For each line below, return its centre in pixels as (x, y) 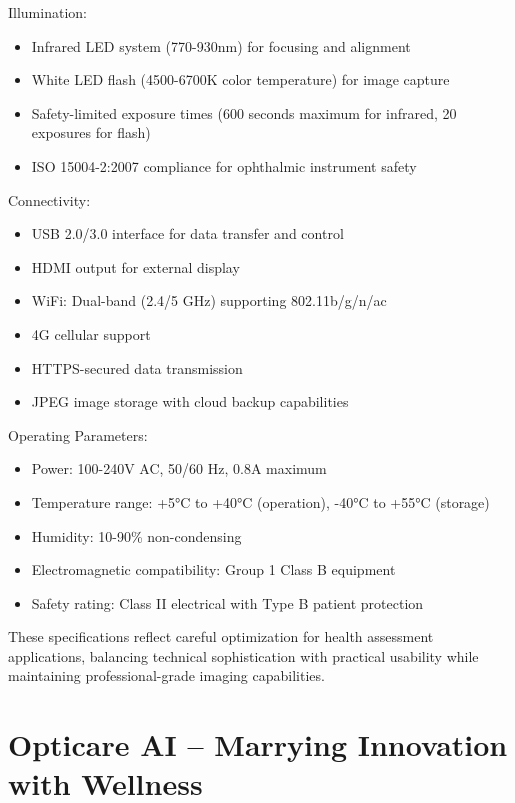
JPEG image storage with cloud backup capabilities (190, 401)
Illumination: (47, 12)
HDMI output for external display (135, 266)
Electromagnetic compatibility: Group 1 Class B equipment (213, 569)
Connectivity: (49, 199)
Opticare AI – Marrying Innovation (258, 744)
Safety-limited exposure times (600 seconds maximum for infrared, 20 (244, 112)
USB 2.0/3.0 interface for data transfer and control (187, 233)
